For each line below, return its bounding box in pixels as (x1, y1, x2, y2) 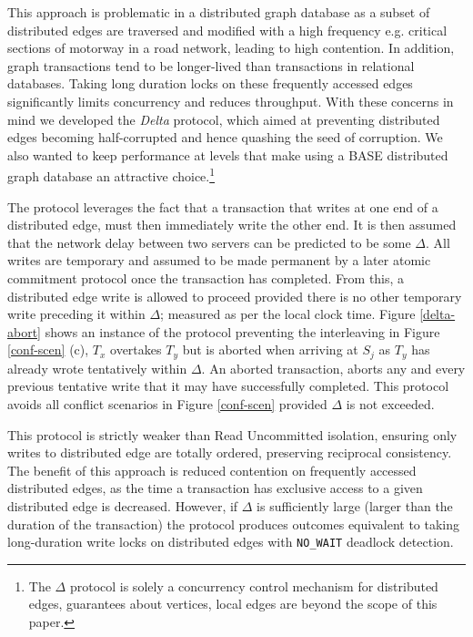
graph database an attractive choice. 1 (7, 164, 216, 185)
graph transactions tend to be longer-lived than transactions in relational (7, 56, 415, 75)
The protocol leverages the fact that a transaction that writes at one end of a (7, 197, 438, 216)
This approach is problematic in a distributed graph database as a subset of (7, 3, 430, 21)
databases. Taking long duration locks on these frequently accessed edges (7, 74, 413, 93)
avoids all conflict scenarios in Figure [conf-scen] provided (7, 394, 327, 413)
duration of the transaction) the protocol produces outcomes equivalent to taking (7, 514, 460, 533)
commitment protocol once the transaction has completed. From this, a (7, 268, 405, 287)
